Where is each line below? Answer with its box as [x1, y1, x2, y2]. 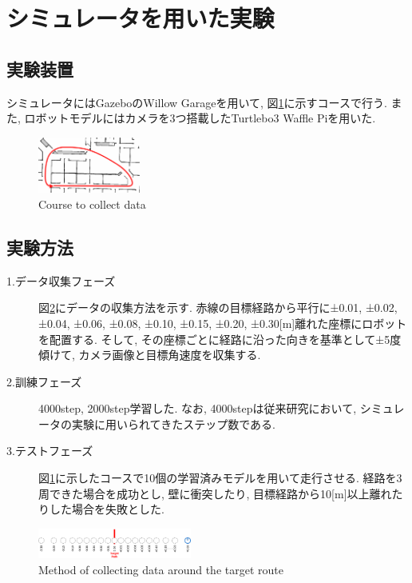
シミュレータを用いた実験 [6, 2, 275, 34]
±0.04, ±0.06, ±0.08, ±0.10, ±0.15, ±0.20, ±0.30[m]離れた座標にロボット [38, 314, 407, 331]
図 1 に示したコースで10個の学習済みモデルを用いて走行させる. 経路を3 [38, 469, 402, 486]
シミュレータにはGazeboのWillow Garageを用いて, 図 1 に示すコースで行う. [6, 94, 387, 110]
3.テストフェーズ [6, 442, 93, 459]
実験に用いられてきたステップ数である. [71, 415, 275, 432]
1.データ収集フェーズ [6, 272, 116, 289]
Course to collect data [38, 195, 146, 212]
